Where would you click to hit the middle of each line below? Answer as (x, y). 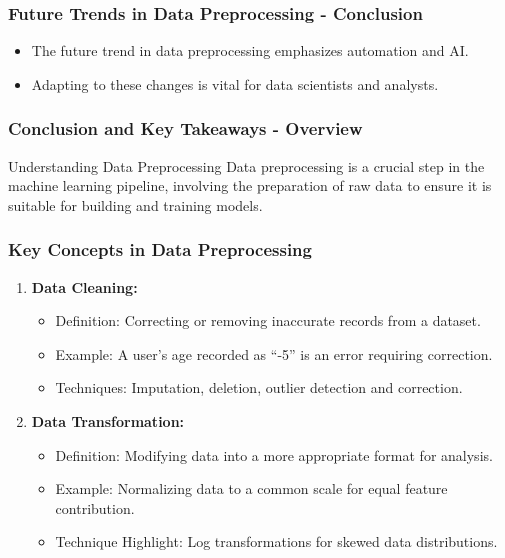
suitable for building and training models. (135, 204)
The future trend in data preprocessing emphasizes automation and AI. (250, 50)
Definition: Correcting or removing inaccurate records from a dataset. (268, 320)
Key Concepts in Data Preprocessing (160, 249)
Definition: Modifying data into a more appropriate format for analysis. (274, 454)
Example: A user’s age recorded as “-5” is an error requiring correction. (274, 353)
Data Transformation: (108, 421)
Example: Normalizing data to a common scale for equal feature (251, 488)
